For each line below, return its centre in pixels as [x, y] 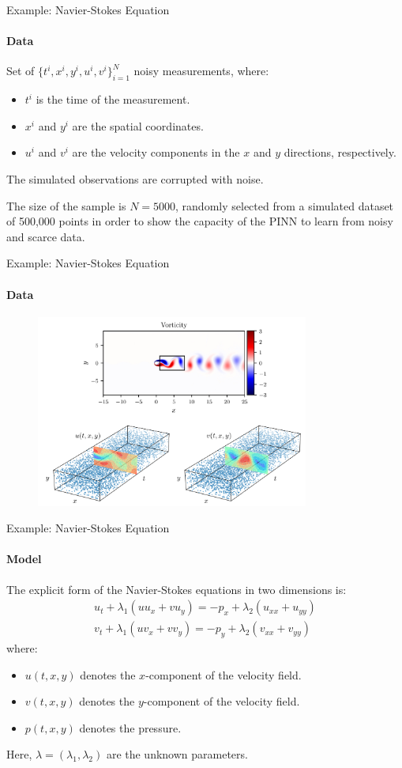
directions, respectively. [340, 152]
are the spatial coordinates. [138, 125]
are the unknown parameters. [177, 754]
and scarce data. [46, 236]
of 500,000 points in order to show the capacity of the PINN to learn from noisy [200, 221]
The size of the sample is [66, 205]
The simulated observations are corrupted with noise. [135, 178]
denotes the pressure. [130, 727]
